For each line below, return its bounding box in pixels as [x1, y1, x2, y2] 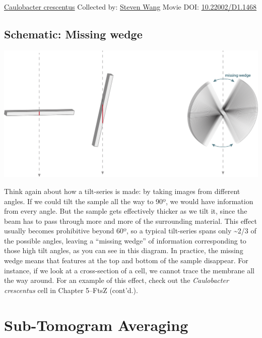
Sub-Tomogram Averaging [4, 314, 188, 335]
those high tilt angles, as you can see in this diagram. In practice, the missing [4, 245, 243, 256]
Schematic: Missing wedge [4, 26, 143, 41]
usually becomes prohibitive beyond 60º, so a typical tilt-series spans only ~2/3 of [4, 225, 256, 236]
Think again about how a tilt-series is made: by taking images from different [4, 185, 240, 196]
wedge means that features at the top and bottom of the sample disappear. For [4, 255, 248, 266]
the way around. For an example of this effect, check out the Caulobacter [4, 275, 229, 285]
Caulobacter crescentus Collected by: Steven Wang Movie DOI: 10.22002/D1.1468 [4, 2, 257, 12]
